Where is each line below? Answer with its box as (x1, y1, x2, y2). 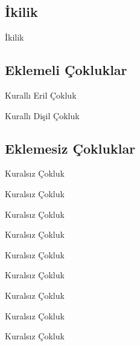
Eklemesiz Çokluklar (5, 139, 136, 157)
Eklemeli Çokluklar (5, 60, 127, 79)
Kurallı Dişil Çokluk (5, 109, 80, 122)
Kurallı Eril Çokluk (5, 89, 77, 101)
